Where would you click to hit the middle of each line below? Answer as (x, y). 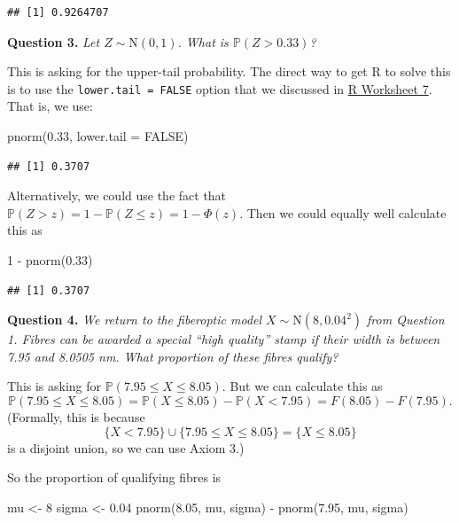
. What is (203, 41)
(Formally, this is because (76, 416)
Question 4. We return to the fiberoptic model (135, 320)
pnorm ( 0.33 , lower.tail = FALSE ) (98, 136)
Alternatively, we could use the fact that (117, 195)
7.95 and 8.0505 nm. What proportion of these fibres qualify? (173, 356)
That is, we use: (50, 106)
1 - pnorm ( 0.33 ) (50, 260)
